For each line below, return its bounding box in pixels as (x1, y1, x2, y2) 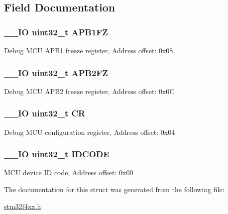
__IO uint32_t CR (4, 107, 86, 119)
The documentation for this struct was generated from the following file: (4, 184, 225, 195)
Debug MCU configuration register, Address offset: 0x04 (4, 126, 175, 137)
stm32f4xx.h (4, 201, 41, 211)
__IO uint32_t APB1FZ (4, 25, 108, 38)
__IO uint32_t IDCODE (4, 148, 110, 160)
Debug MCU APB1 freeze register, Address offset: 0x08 (4, 45, 173, 55)
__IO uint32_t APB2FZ (4, 66, 108, 79)
